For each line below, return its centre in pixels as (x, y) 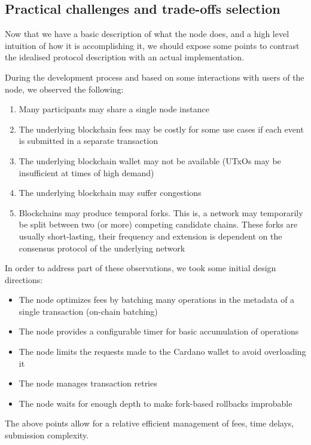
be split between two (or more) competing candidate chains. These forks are (158, 224)
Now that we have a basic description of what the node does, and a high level (147, 34)
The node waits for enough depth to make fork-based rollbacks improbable (155, 403)
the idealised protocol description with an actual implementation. (125, 57)
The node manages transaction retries (88, 383)
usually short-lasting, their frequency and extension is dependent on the (150, 236)
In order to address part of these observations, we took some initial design (141, 268)
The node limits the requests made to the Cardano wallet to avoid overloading (162, 352)
